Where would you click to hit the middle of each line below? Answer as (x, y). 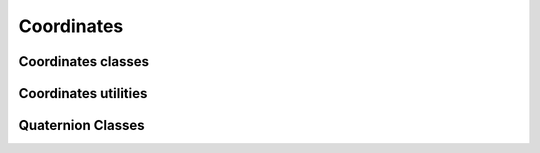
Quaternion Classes (81, 125)
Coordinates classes (84, 61)
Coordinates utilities (83, 93)
